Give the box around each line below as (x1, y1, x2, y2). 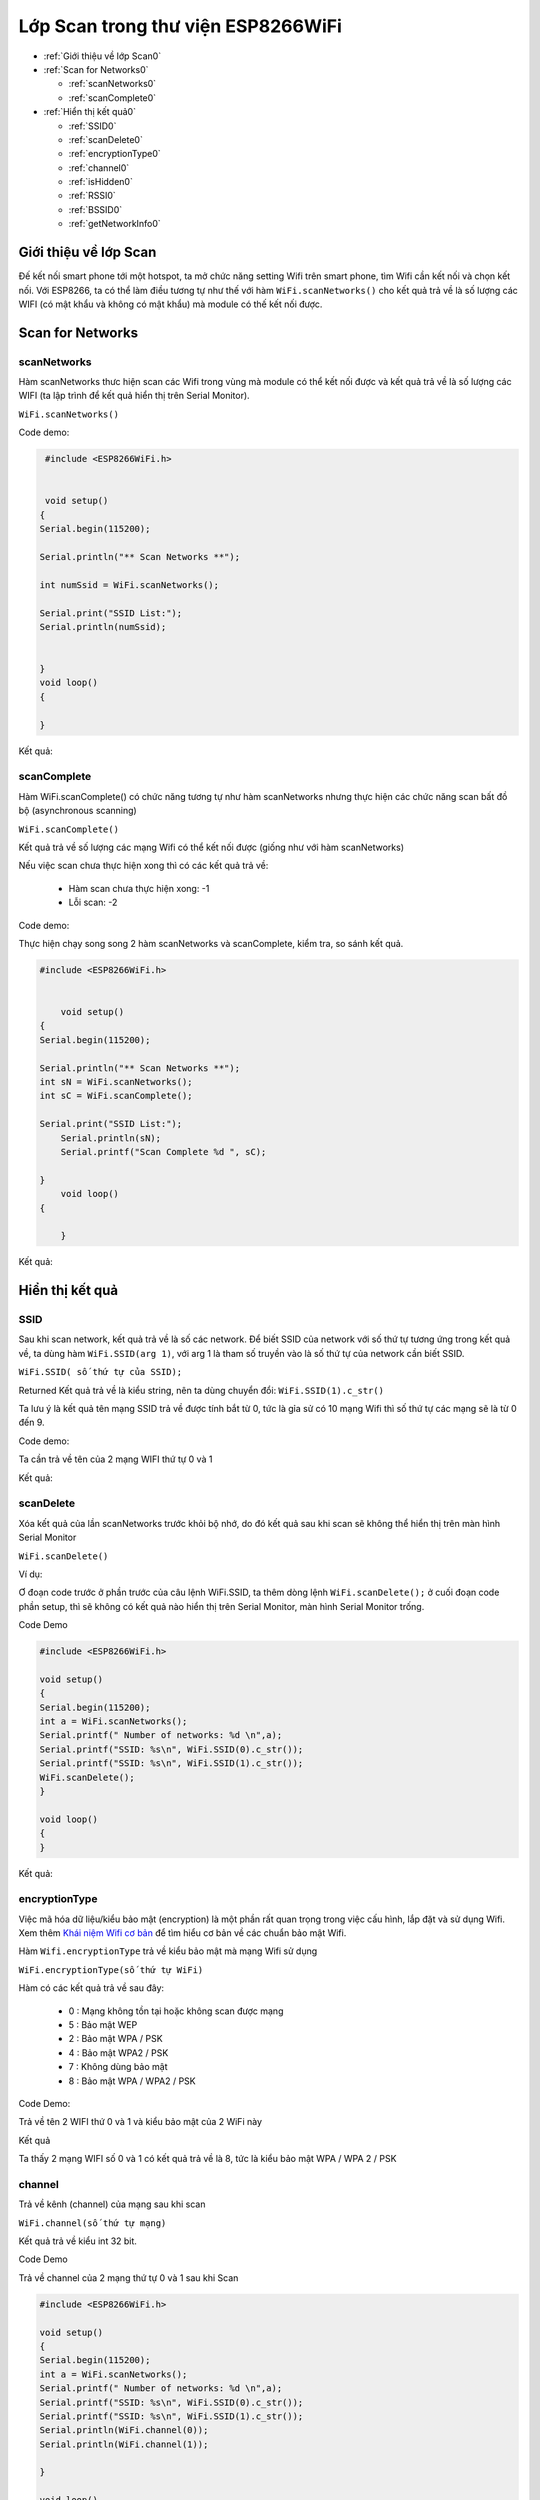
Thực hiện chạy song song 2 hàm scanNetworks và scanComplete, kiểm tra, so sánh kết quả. (18, 937, 404, 949)
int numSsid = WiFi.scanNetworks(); (39, 579, 220, 590)
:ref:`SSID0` (68, 120, 117, 132)
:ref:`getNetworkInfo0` (68, 218, 162, 230)
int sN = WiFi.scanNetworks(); (39, 1076, 194, 1088)
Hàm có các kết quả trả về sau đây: (18, 1982, 165, 1994)
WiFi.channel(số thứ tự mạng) (18, 2217, 167, 2229)
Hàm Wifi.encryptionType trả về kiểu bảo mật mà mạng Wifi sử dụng (18, 1945, 318, 1957)
